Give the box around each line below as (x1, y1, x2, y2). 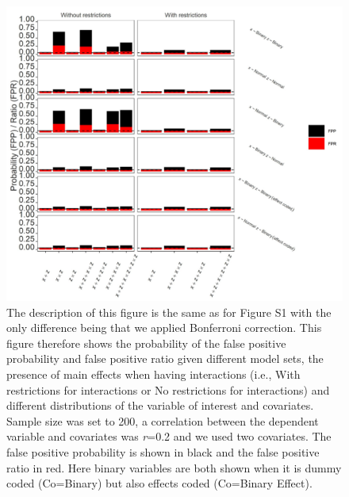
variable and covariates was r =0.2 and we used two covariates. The (6, 428, 332, 445)
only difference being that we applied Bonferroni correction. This (6, 319, 322, 336)
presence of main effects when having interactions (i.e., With (6, 365, 301, 382)
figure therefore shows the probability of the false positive (6, 334, 286, 351)
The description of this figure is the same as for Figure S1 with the (6, 303, 332, 320)
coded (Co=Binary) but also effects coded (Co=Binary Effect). (6, 475, 313, 491)
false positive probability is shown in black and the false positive (6, 443, 320, 460)
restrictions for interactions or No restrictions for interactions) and (6, 381, 330, 398)
